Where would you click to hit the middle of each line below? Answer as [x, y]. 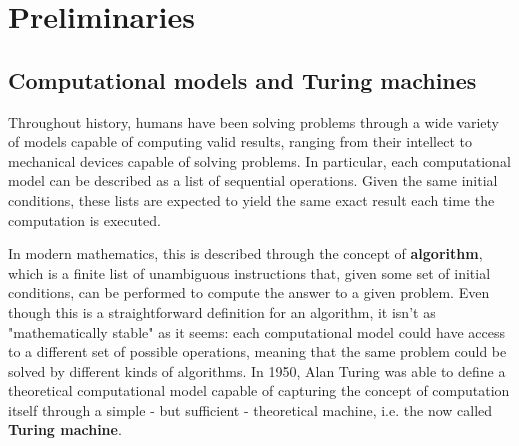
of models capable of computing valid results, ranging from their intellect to [240, 141]
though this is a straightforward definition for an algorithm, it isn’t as [222, 311]
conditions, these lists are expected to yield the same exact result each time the [251, 199]
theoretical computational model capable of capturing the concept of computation [259, 390]
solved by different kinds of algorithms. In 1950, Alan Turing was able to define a [257, 370]
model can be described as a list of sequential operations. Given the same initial [253, 180]
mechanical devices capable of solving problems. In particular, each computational [259, 160]
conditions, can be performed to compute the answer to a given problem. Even [249, 292]
